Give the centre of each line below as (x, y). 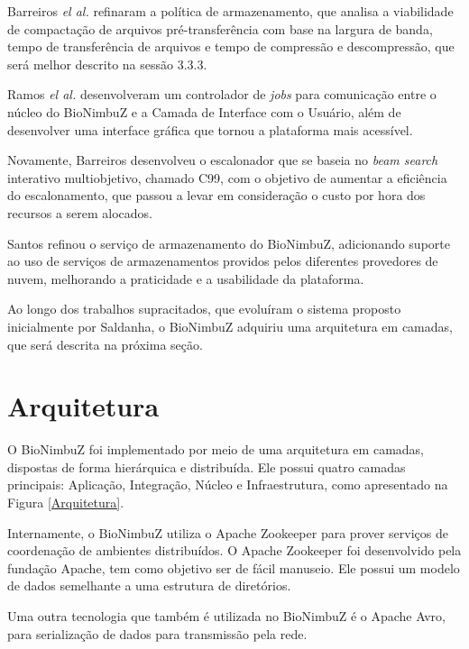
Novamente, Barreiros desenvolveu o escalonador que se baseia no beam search (223, 160)
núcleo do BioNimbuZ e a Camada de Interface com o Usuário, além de (204, 111)
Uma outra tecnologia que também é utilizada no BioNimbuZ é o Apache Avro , (226, 615)
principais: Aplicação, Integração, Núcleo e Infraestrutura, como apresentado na (228, 484)
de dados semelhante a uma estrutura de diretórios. (149, 585)
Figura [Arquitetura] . (66, 502)
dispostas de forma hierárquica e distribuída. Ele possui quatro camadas (207, 466)
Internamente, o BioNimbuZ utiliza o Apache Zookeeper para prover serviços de (228, 532)
